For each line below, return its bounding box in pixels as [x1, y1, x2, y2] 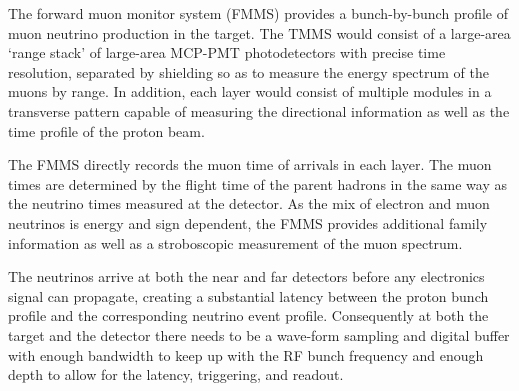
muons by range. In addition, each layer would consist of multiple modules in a [8, 81, 492, 102]
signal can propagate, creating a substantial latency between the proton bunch [8, 285, 489, 306]
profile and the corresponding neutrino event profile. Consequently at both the [8, 305, 489, 326]
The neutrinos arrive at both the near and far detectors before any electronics [8, 266, 485, 287]
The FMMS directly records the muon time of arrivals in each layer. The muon [8, 154, 492, 175]
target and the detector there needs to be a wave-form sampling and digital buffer [8, 324, 510, 345]
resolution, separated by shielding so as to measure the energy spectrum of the [8, 61, 489, 82]
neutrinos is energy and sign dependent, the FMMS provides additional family [8, 212, 488, 233]
